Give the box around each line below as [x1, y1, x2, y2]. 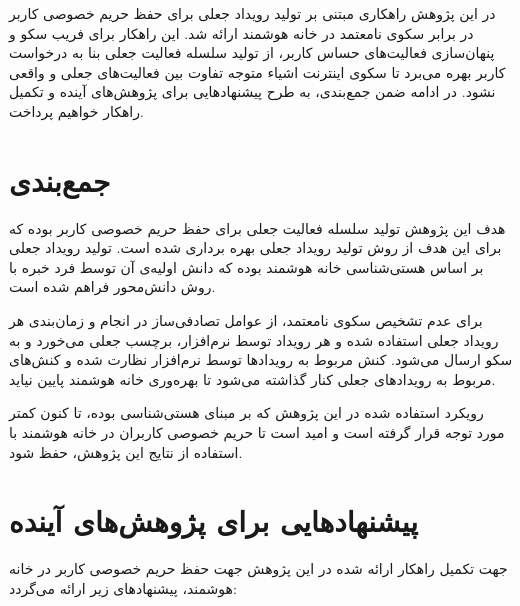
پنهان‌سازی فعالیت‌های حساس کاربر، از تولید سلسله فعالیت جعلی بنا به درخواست [9, 42, 495, 63]
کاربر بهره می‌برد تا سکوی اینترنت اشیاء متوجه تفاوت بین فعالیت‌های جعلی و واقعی [9, 61, 506, 82]
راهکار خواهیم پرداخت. [9, 100, 144, 121]
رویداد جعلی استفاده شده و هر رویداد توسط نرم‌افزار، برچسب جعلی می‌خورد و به [9, 329, 499, 350]
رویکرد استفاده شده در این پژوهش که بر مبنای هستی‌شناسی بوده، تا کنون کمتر [9, 402, 484, 423]
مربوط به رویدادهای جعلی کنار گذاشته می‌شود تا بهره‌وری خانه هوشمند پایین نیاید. [9, 368, 496, 389]
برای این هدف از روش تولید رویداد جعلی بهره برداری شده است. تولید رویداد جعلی [9, 237, 502, 258]
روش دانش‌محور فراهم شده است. [9, 276, 216, 297]
